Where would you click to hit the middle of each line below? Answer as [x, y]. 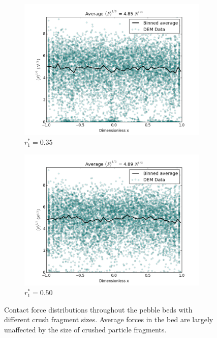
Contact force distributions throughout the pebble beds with [98, 309]
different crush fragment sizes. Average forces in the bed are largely [109, 319]
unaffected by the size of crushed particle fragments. [85, 329]
